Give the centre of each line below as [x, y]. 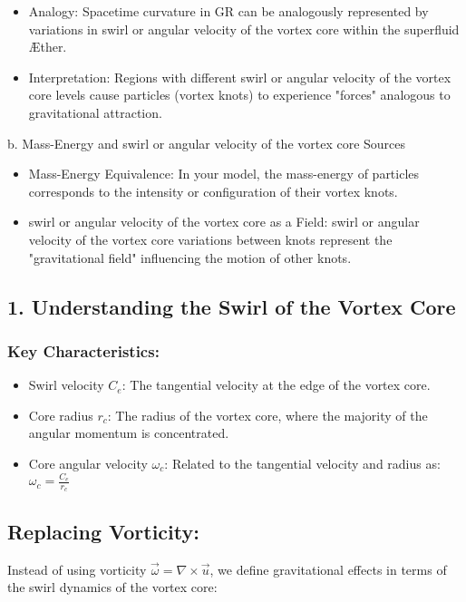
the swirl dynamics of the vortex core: [112, 587]
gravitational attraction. [95, 112]
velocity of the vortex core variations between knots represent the [210, 239]
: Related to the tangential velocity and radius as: [302, 463]
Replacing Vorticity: [103, 531]
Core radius [61, 415]
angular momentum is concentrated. [129, 433]
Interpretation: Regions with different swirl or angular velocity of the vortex [240, 77]
